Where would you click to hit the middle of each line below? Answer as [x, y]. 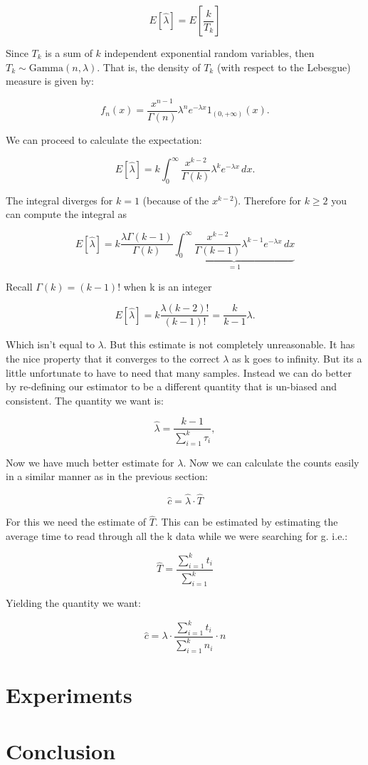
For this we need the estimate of [76, 522]
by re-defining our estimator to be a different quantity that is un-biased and [172, 386]
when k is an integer [168, 286]
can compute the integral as [67, 214]
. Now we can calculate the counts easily [271, 462]
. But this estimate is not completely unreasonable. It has [229, 344]
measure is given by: [50, 81]
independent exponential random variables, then [209, 53]
